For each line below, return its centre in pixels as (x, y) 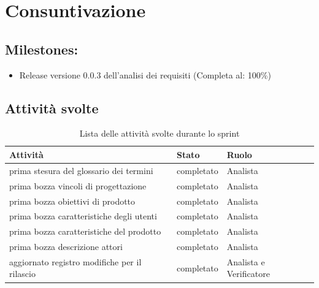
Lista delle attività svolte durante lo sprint (159, 133)
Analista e (246, 261)
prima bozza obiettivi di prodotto (72, 201)
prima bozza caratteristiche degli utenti (83, 216)
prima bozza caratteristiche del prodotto (85, 231)
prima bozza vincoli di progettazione (78, 185)
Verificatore (248, 274)
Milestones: (42, 49)
